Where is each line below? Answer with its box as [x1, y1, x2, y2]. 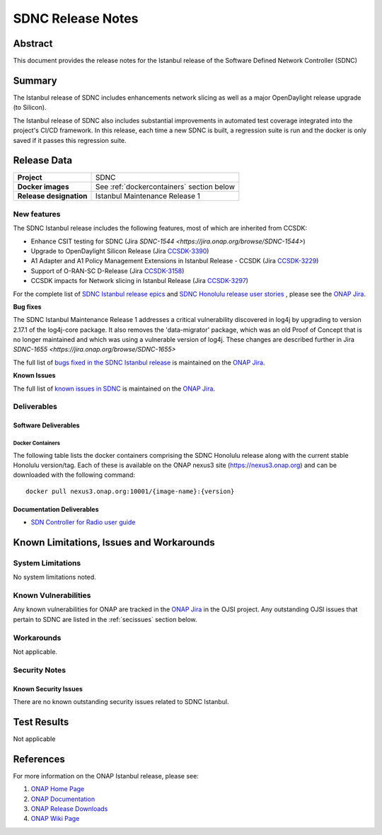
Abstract [13, 38, 53, 50]
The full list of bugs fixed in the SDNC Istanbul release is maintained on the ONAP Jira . [13, 358, 265, 367]
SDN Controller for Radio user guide [30, 518, 136, 526]
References [13, 753, 65, 765]
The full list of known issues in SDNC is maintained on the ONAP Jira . [13, 384, 216, 393]
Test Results [13, 715, 69, 728]
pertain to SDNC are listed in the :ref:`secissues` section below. [13, 615, 197, 623]
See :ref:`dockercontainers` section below [95, 182, 235, 192]
